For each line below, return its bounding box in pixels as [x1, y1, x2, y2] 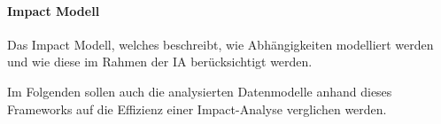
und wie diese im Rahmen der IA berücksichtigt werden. [7, 52, 313, 71]
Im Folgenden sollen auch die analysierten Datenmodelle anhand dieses [7, 81, 392, 100]
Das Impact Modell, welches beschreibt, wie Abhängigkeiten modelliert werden [7, 35, 434, 53]
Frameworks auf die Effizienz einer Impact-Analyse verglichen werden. [7, 99, 387, 118]
